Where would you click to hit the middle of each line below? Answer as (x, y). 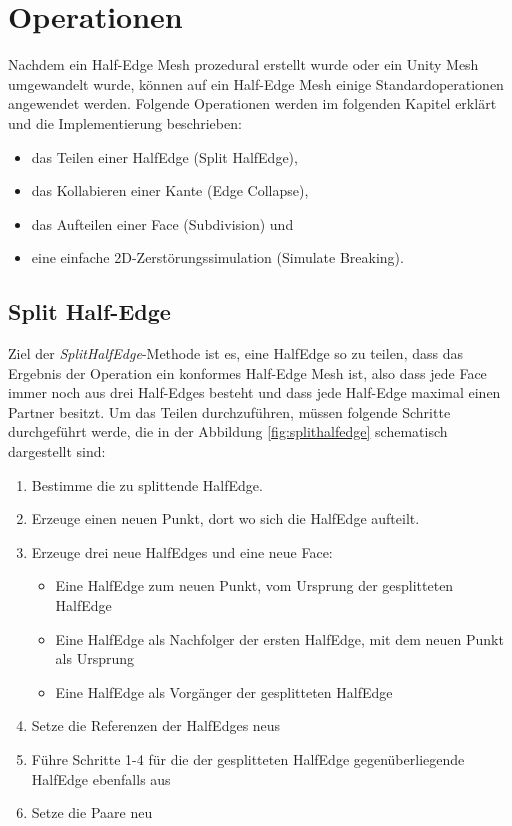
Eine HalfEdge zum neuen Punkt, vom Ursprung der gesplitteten (254, 585)
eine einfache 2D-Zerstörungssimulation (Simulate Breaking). (217, 257)
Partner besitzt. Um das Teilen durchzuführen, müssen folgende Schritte (229, 411)
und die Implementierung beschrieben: (125, 122)
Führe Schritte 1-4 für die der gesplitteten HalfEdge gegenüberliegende (248, 758)
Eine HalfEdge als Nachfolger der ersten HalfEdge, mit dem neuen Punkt (279, 638)
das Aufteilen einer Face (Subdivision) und (162, 223)
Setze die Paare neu (92, 812)
